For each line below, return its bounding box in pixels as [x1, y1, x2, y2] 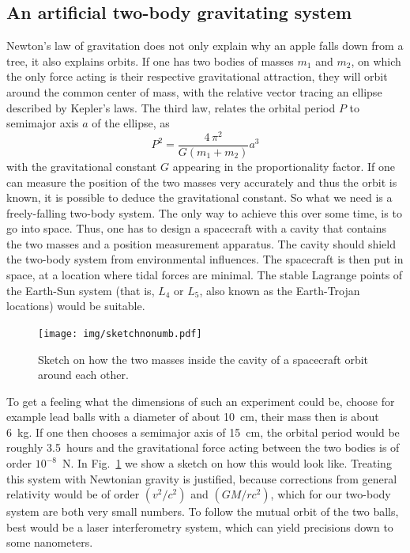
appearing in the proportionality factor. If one [172, 157, 396, 174]
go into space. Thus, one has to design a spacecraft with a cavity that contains [6, 220, 387, 237]
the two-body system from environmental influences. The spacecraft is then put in [6, 251, 404, 267]
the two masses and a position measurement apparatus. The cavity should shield [6, 235, 396, 252]
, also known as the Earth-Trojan [199, 282, 360, 298]
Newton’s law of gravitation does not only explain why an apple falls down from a [6, 37, 404, 54]
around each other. [38, 366, 129, 383]
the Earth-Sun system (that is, [6, 282, 155, 298]
